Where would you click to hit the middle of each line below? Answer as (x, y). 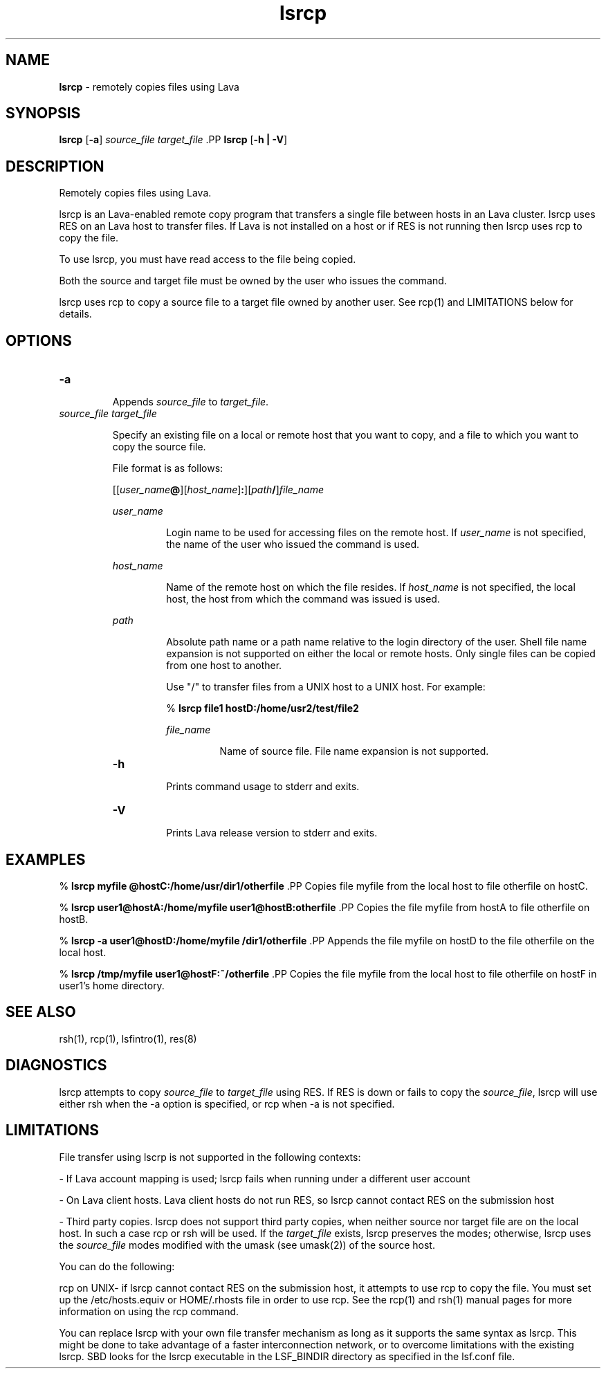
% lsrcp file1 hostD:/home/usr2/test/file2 (263, 708)
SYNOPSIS (43, 113)
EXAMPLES (46, 859)
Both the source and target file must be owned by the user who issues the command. (253, 281)
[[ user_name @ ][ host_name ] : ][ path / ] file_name (218, 490)
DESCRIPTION (55, 166)
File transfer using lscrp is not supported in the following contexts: (210, 1157)
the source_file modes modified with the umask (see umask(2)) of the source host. (247, 1245)
